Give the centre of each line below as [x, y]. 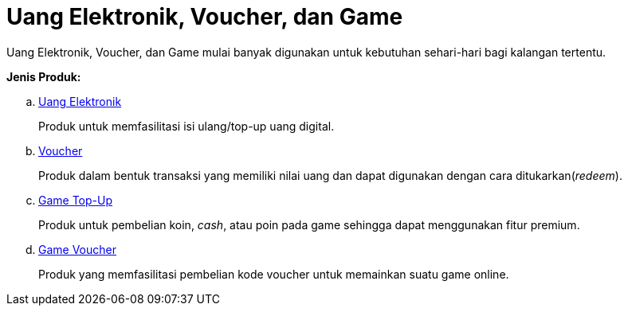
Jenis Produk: [44, 76]
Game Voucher [77, 249]
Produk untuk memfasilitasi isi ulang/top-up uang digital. [186, 126]
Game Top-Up [76, 200]
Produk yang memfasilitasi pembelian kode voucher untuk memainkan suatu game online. [274, 274]
